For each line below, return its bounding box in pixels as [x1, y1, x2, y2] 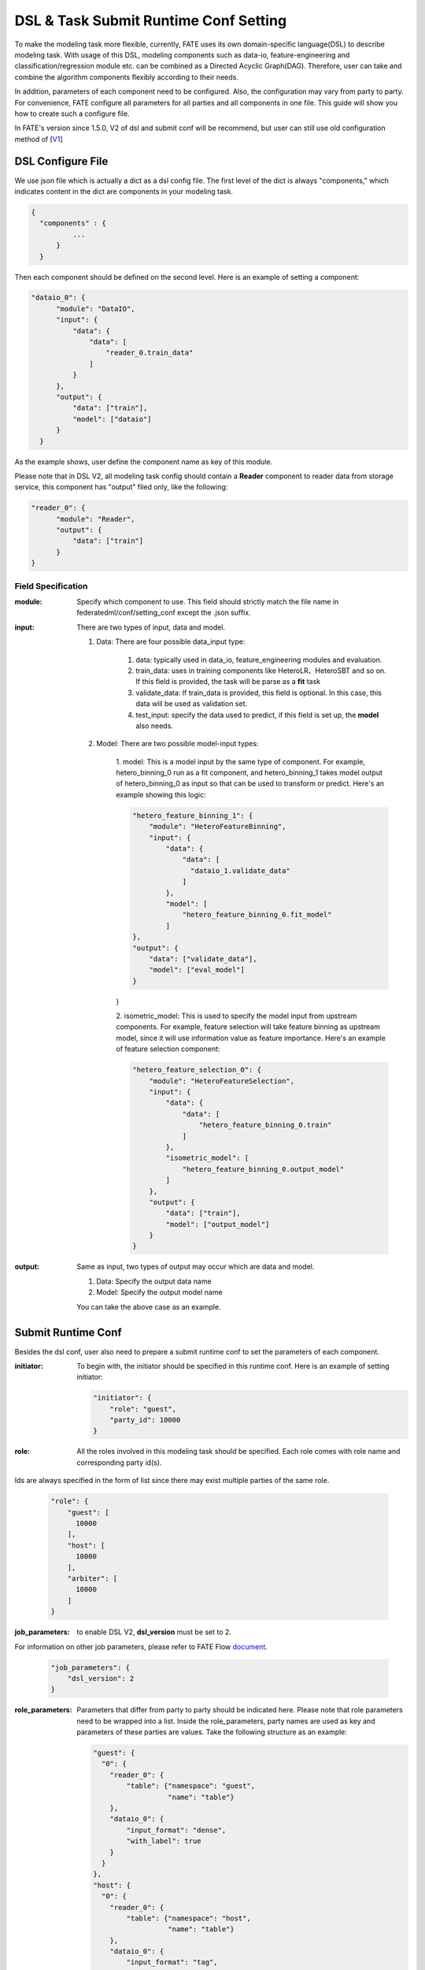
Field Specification [14, 580, 88, 591]
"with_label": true [126, 1837, 201, 1845]
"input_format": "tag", [126, 1958, 218, 1967]
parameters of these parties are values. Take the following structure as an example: [76, 1727, 348, 1737]
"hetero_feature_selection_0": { [132, 1065, 261, 1075]
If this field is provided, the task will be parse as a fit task [135, 677, 321, 686]
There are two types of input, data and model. [76, 623, 226, 632]
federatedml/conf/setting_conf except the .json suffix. [76, 608, 251, 618]
